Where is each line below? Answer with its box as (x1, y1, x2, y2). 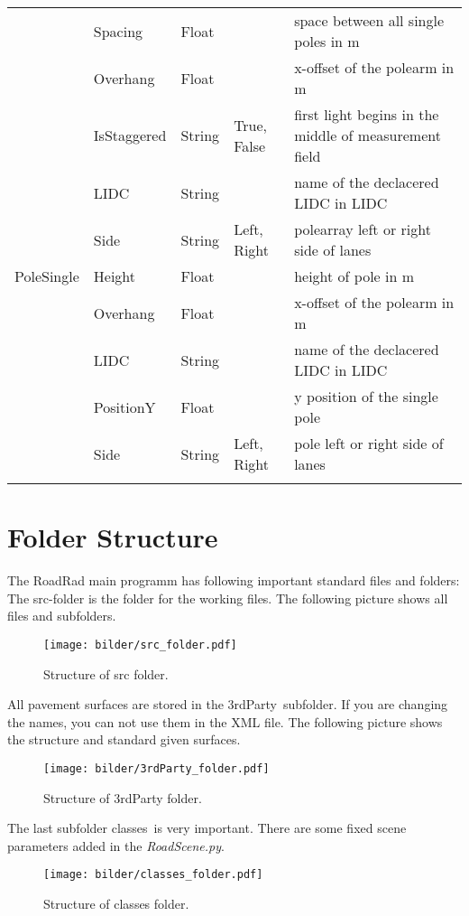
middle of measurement (294, 125, 441, 145)
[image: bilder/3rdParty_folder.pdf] (43, 762, 270, 775)
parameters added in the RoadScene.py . (7, 836, 225, 855)
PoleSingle (14, 266, 79, 286)
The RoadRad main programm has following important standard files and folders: (7, 571, 460, 590)
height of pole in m (294, 266, 415, 286)
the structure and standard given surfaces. (7, 730, 241, 749)
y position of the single (294, 386, 438, 407)
